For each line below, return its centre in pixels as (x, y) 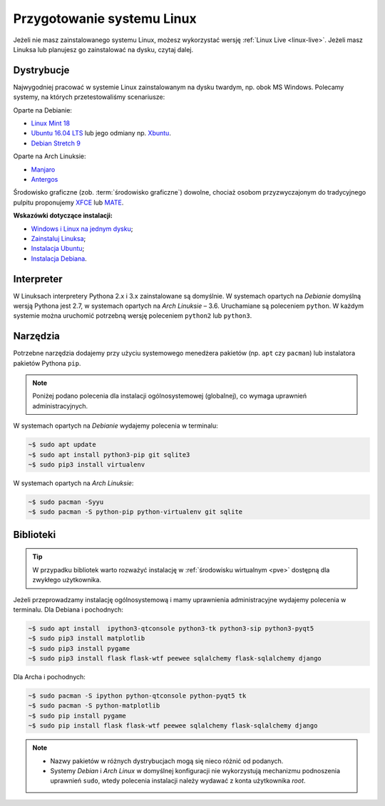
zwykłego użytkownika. (67, 580)
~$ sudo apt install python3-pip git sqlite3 (109, 455)
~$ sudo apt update (62, 445)
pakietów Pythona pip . (47, 363)
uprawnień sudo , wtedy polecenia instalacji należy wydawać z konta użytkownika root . (178, 781)
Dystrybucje (41, 70)
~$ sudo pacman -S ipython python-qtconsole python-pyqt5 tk (137, 696)
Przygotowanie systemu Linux (105, 19)
